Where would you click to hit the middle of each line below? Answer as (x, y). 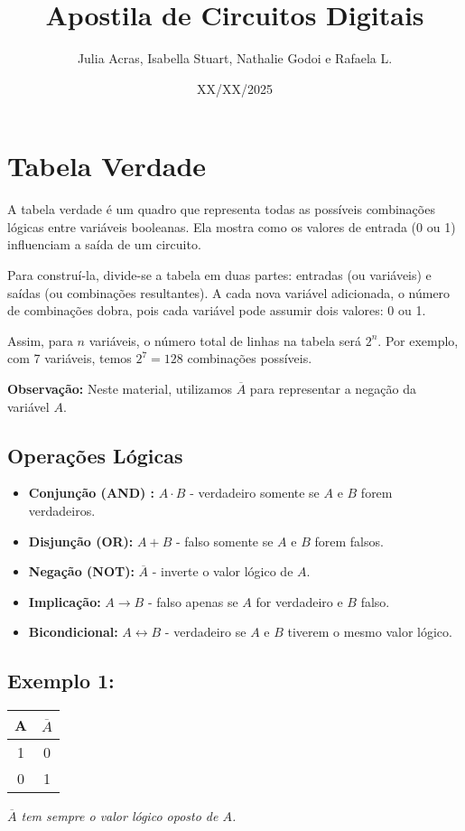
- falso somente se (224, 541)
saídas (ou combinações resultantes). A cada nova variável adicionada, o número (229, 292)
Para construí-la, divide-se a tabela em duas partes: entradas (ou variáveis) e (219, 275)
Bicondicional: (73, 632)
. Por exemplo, (418, 340)
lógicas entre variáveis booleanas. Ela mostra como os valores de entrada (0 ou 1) (232, 226)
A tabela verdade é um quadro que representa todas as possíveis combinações (221, 209)
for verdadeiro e (299, 601)
